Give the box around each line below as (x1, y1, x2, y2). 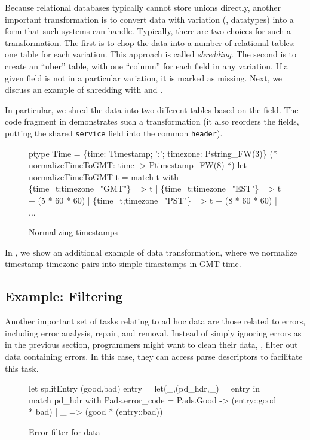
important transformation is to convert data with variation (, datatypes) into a (5, 13, 294, 25)
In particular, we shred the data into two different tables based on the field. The (5, 103, 299, 116)
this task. (5, 362, 39, 374)
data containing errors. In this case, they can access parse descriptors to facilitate (5, 350, 303, 362)
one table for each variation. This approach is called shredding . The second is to (5, 48, 297, 60)
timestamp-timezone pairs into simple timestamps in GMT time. (5, 257, 241, 270)
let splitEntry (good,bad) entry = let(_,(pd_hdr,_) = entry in (29, 382, 260, 395)
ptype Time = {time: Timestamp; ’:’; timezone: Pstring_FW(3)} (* (29, 147, 277, 159)
